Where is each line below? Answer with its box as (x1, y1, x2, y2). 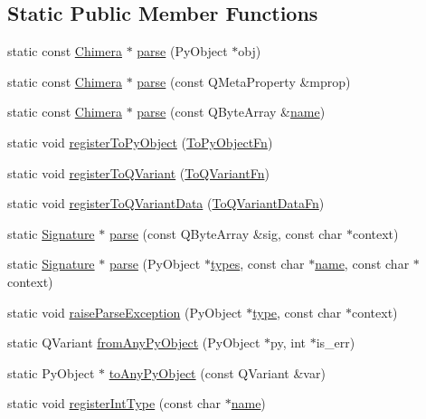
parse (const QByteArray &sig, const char (109, 224, 343, 243)
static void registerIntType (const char (7, 394, 222, 413)
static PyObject (7, 363, 95, 382)
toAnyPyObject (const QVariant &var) (109, 363, 326, 382)
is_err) (316, 333, 355, 352)
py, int (270, 333, 307, 352)
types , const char (210, 254, 305, 273)
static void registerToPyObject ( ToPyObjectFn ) (7, 132, 273, 151)
